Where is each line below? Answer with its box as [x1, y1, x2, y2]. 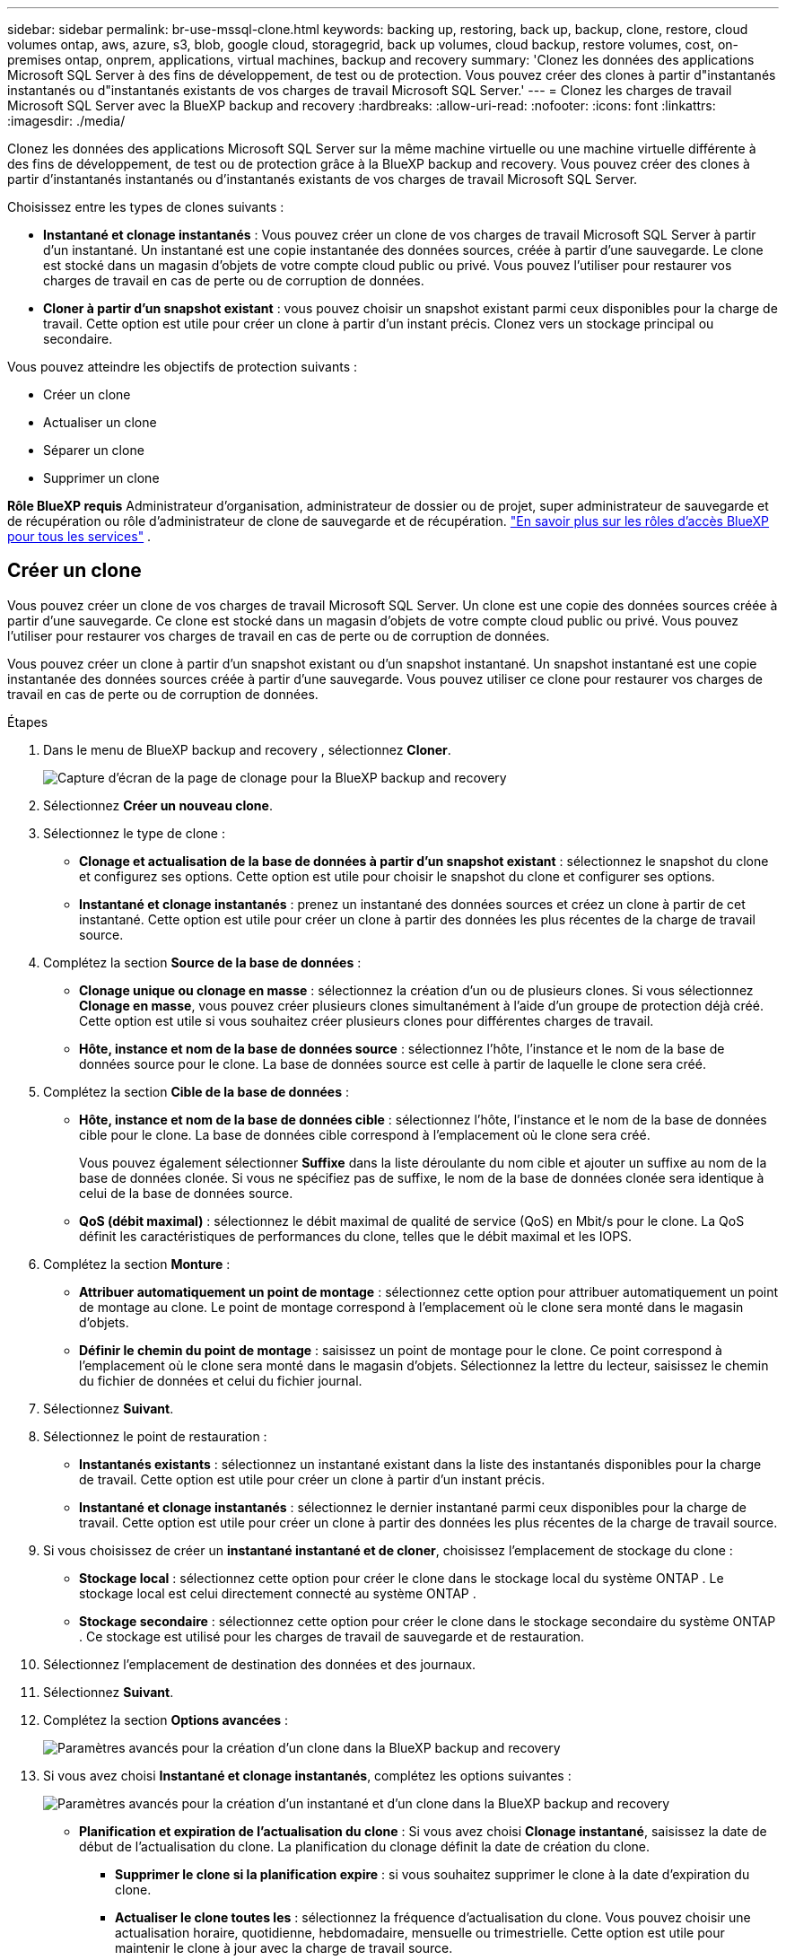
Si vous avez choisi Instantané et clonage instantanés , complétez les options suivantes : [43, 1767, 572, 1783]
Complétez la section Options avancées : [43, 1711, 289, 1728]
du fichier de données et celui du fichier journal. [79, 1372, 362, 1388]
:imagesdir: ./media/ [7, 113, 126, 128]
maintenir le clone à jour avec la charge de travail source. [115, 1939, 453, 1956]
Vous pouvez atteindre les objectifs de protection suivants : [7, 359, 358, 374]
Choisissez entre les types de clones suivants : [7, 199, 284, 214]
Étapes [7, 713, 48, 730]
